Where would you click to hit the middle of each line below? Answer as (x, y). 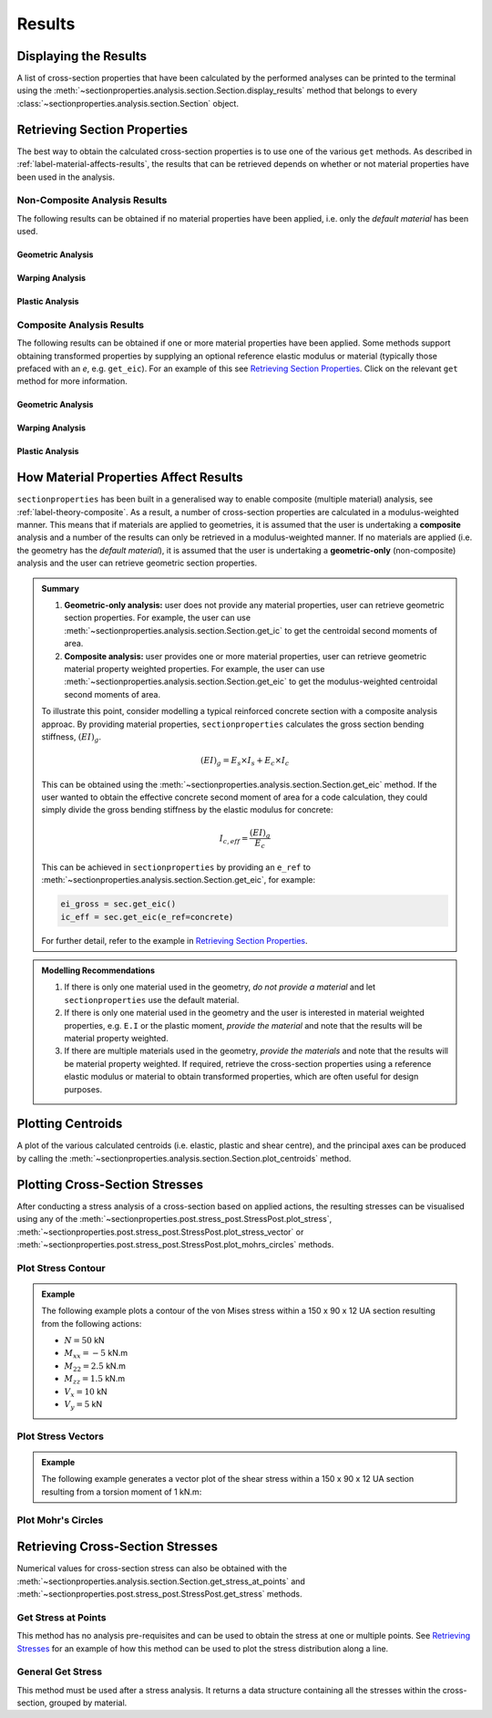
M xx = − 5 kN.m (96, 1354)
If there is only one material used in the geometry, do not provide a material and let (220, 987)
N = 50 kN (84, 1340)
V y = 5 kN (83, 1405)
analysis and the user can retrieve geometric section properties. (137, 563)
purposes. (83, 1089)
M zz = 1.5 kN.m (95, 1380)
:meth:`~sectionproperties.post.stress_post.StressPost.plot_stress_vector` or (160, 1232)
